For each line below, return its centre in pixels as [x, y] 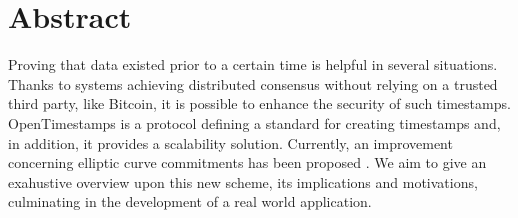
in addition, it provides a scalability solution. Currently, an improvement [230, 142]
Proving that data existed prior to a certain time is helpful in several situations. [253, 64]
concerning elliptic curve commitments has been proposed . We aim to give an [247, 162]
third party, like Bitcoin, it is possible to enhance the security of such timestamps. [259, 103]
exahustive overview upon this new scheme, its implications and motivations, [243, 181]
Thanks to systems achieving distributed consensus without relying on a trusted [253, 83]
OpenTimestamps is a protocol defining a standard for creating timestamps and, [254, 122]
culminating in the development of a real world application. [190, 201]
